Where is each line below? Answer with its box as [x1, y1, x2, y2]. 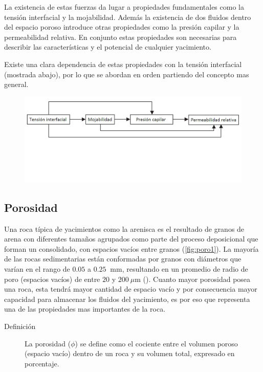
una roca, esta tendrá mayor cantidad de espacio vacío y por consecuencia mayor [4, 283, 257, 294]
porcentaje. [25, 358, 59, 368]
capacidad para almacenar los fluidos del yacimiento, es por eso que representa [4, 293, 250, 304]
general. [4, 79, 29, 90]
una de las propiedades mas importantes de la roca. [4, 303, 166, 314]
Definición [4, 321, 36, 331]
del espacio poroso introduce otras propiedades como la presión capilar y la [4, 21, 239, 32]
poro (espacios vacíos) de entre [4, 273, 100, 284]
